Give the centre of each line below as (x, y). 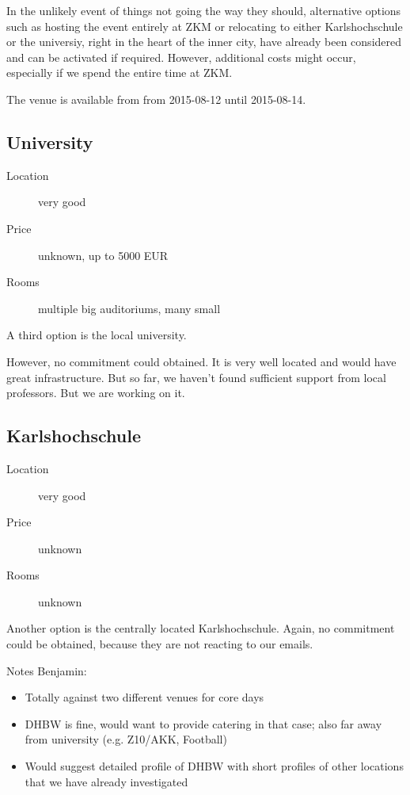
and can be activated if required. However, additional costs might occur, (181, 57)
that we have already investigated (106, 781)
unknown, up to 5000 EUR (103, 255)
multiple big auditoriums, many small (129, 308)
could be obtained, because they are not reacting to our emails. (160, 644)
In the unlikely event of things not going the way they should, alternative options (204, 10)
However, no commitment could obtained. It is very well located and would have (201, 361)
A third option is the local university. (97, 335)
